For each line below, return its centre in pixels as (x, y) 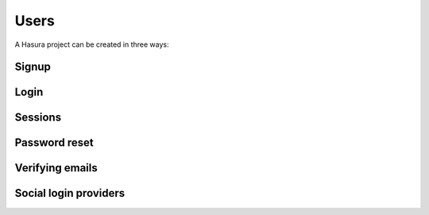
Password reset (54, 143)
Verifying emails (56, 168)
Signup (33, 67)
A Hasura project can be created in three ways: (92, 44)
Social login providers (70, 193)
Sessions (38, 118)
